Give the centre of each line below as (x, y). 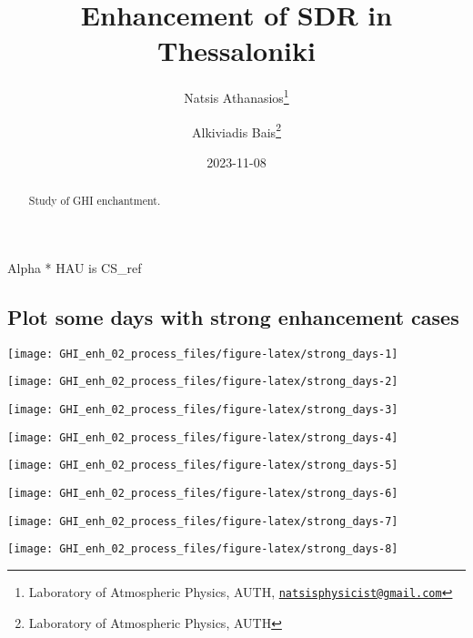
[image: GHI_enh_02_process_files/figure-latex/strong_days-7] (203, 521)
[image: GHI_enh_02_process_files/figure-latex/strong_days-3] (203, 409)
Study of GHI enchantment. (95, 201)
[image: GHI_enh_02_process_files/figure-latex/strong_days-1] (203, 354)
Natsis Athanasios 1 (236, 96)
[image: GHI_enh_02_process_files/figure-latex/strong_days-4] (203, 437)
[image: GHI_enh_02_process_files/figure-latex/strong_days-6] (203, 493)
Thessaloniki (236, 51)
